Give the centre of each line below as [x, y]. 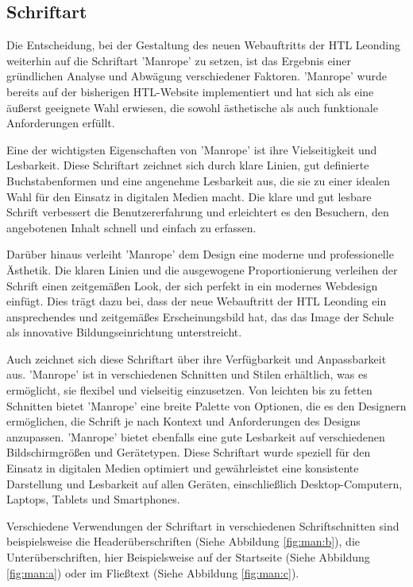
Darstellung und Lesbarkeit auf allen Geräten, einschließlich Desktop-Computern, [205, 483]
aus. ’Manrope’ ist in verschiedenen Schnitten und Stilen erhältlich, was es [187, 374]
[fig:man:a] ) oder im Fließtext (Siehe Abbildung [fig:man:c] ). [153, 572]
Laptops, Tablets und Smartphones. [93, 499]
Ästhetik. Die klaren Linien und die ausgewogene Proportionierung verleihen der [202, 269]
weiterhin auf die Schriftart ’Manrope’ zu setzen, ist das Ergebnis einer [179, 60]
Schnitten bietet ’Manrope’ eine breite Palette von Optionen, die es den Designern [206, 405]
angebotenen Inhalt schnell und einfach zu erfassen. [131, 227]
